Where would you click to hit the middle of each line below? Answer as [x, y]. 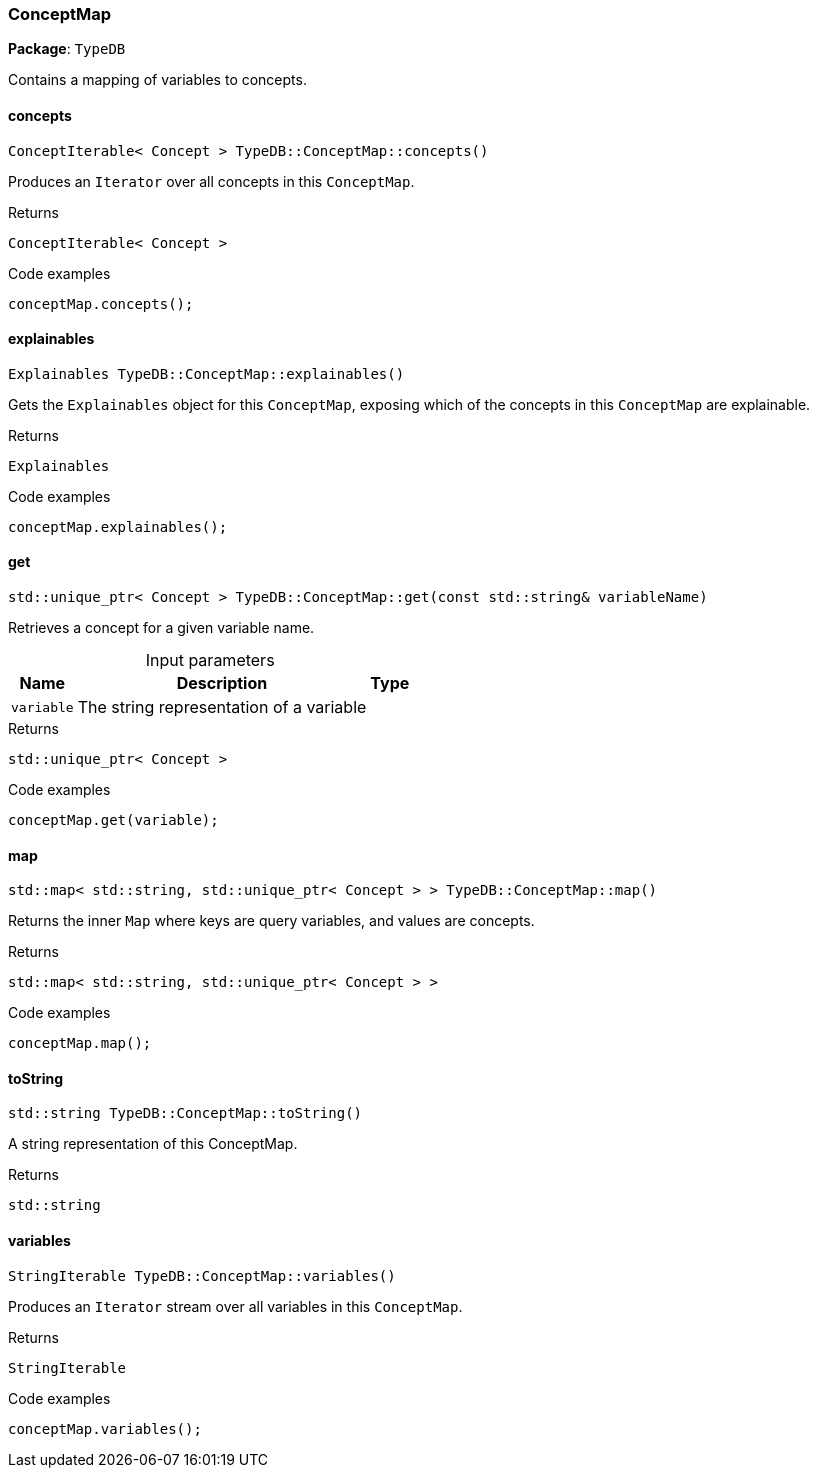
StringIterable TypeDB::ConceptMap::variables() [202, 1275]
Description [222, 683]
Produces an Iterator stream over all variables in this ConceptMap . [235, 1306]
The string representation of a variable [222, 707]
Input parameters [210, 660]
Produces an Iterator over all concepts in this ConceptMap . [211, 181]
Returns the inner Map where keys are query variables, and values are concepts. [271, 921]
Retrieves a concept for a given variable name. [161, 628]
